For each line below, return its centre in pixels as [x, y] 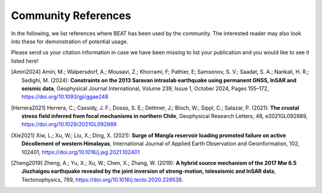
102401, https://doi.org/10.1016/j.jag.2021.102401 [81, 152]
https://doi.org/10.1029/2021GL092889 [69, 124]
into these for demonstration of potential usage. [69, 41]
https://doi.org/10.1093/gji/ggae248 [65, 97]
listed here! [25, 61]
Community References [71, 15]
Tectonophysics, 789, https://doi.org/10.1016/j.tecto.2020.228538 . [103, 179]
